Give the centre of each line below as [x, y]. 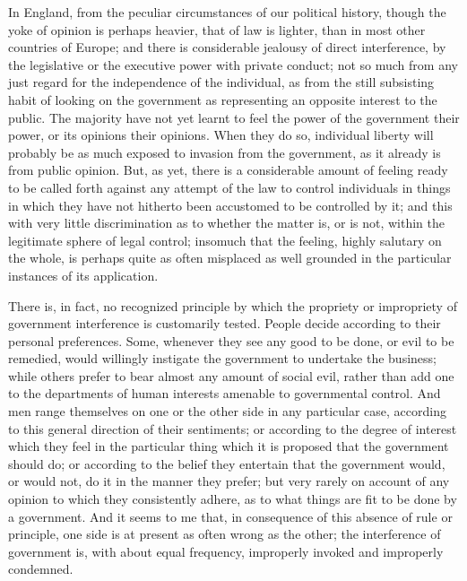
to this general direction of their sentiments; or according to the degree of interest [233, 428]
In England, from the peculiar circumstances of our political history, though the [227, 12]
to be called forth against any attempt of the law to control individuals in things [229, 187]
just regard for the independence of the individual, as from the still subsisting [221, 82]
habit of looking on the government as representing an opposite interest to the [223, 99]
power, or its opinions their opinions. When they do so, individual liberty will [221, 135]
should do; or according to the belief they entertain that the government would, [227, 463]
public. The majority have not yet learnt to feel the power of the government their [234, 117]
